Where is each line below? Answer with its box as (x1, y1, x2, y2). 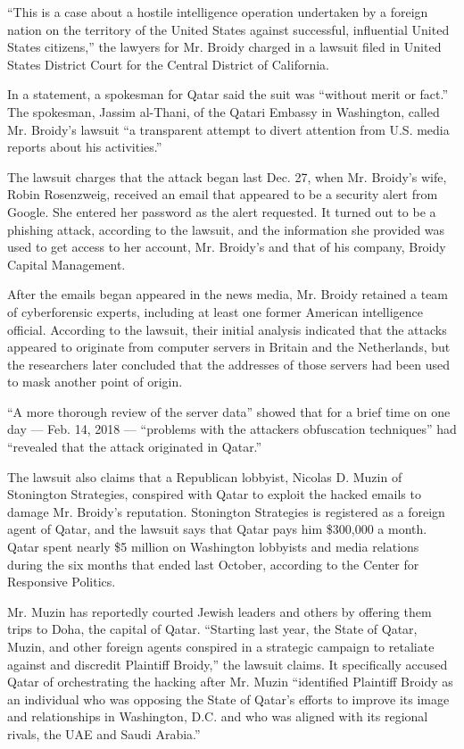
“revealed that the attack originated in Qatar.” (7, 437, 262, 456)
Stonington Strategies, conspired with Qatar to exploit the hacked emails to (7, 485, 421, 503)
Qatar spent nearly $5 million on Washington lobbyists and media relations (7, 537, 419, 556)
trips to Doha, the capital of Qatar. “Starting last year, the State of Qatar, (7, 620, 418, 638)
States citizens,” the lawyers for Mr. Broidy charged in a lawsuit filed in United (7, 37, 442, 56)
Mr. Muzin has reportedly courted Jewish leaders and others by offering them (7, 602, 432, 620)
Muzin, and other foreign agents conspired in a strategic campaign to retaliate (7, 637, 435, 655)
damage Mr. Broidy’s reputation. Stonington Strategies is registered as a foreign (7, 502, 445, 520)
